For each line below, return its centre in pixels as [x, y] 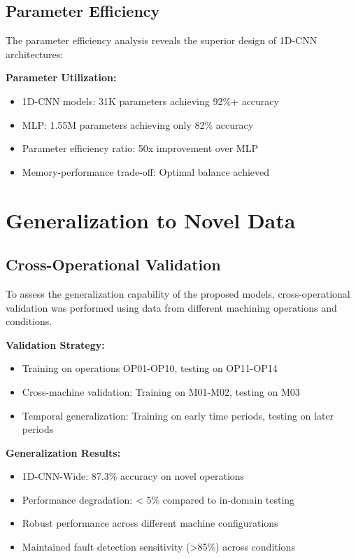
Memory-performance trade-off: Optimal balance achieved [146, 171]
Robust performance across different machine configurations [150, 523]
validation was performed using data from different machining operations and [171, 307]
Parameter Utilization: [61, 77]
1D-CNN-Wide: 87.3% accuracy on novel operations [133, 476]
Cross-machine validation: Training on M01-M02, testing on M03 [161, 391]
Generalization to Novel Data [151, 220]
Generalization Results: [63, 452]
